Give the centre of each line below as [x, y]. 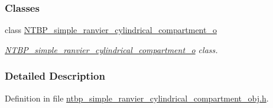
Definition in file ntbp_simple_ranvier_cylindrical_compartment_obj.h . [137, 98]
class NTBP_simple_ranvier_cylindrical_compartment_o [111, 30]
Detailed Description [55, 76]
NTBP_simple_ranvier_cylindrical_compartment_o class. [111, 49]
